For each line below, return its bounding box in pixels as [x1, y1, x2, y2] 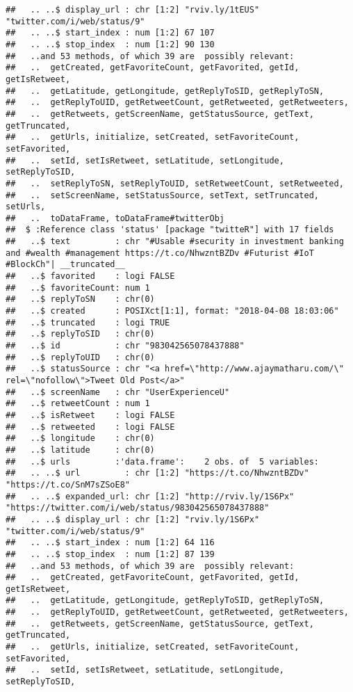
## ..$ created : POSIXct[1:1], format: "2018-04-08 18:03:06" [6, 306, 339, 316]
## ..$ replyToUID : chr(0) [6, 352, 155, 362]
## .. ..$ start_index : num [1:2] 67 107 [6, 28, 215, 38]
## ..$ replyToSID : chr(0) [6, 329, 155, 339]
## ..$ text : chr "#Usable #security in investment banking [6, 236, 344, 247]
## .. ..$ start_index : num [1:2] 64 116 [6, 538, 215, 548]
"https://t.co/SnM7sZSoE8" [6, 479, 130, 490]
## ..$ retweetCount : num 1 [6, 399, 150, 409]
